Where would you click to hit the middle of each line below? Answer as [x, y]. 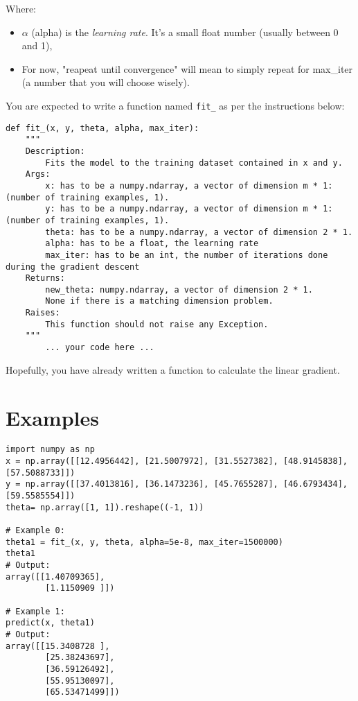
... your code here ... [100, 348]
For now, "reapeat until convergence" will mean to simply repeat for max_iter [187, 68]
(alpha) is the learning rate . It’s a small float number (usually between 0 [185, 32]
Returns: [45, 278]
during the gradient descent [73, 267]
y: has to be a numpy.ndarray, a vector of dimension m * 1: [189, 209]
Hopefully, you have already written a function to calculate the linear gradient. [173, 369]
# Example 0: [35, 531]
